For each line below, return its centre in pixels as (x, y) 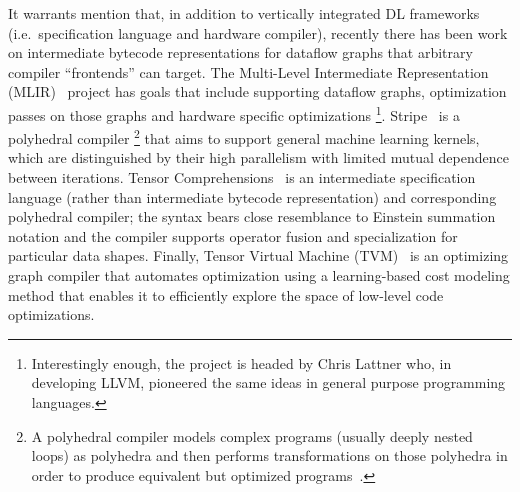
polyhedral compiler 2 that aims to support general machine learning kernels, (244, 136)
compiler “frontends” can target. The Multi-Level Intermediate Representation (248, 71)
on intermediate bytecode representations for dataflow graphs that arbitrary (240, 52)
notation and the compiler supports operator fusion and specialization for (233, 235)
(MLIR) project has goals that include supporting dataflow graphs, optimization (257, 91)
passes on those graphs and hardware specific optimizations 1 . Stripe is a (234, 113)
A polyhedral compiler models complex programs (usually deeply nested (252, 435)
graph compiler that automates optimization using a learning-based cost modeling (259, 275)
